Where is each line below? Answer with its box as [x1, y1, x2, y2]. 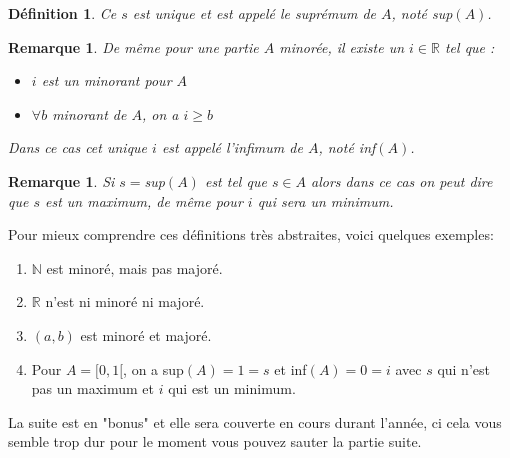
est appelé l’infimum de [161, 137, 303, 158]
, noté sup [391, 3, 453, 23]
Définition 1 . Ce [8, 3, 117, 23]
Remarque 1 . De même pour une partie [8, 36, 259, 57]
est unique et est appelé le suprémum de [132, 3, 377, 23]
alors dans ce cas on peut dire [311, 170, 493, 191]
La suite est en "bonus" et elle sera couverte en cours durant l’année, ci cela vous [8, 411, 502, 432]
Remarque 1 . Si [8, 170, 115, 191]
